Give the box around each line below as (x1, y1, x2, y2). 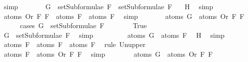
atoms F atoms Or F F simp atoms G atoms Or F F (3, 48, 213, 59)
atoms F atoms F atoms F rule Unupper (3, 39, 146, 49)
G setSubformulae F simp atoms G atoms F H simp (3, 30, 225, 40)
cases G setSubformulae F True (20, 20, 147, 31)
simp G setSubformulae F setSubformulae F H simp (3, 1, 213, 11)
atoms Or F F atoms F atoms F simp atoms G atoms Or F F (3, 11, 245, 21)
